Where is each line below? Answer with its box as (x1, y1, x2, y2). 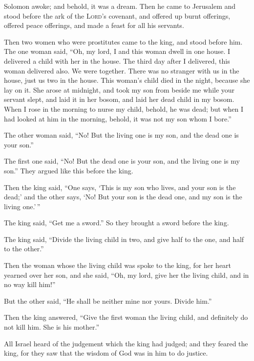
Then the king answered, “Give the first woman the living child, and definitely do (4, 312, 248, 322)
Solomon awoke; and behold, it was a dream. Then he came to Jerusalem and (4, 1, 236, 11)
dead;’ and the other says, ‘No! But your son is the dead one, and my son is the (4, 192, 242, 202)
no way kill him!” (4, 279, 56, 289)
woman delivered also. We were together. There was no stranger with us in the (4, 65, 239, 75)
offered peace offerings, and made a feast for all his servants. (4, 20, 184, 30)
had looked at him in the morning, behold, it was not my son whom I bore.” (4, 113, 232, 123)
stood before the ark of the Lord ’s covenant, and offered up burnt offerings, (4, 10, 231, 21)
